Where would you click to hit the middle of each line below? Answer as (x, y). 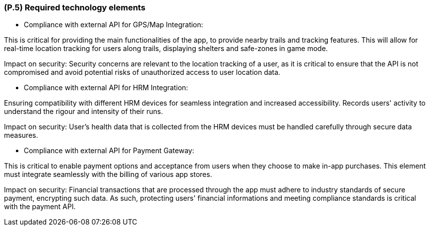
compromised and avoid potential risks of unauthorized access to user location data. (142, 72)
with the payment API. (40, 207)
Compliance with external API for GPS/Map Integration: (114, 25)
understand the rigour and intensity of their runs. (84, 112)
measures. (21, 135)
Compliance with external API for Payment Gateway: (109, 151)
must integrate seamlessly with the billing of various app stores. (108, 174)
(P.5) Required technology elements (75, 7)
